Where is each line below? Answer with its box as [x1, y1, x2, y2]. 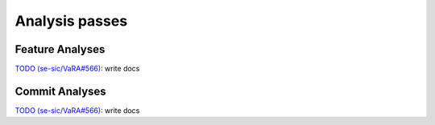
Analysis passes [14, 12, 128, 30]
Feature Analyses [14, 42, 106, 56]
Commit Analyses [14, 84, 106, 98]
